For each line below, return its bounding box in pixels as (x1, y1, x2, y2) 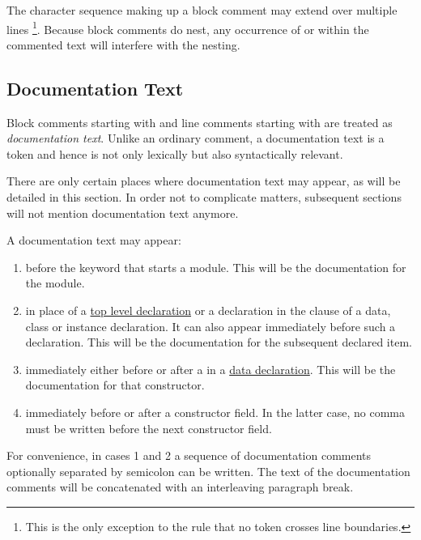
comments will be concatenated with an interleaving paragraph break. (6, 478, 354, 495)
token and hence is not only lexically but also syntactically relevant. (6, 145, 343, 162)
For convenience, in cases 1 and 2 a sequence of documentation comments (6, 447, 372, 464)
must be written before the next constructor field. (25, 419, 272, 436)
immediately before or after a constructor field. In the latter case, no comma (25, 403, 405, 420)
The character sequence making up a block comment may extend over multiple (6, 2, 398, 18)
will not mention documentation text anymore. (6, 204, 239, 221)
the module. (25, 274, 85, 291)
